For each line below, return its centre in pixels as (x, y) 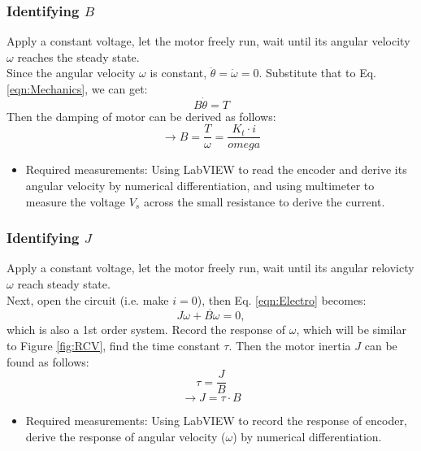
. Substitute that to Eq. (317, 73)
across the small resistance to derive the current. (264, 201)
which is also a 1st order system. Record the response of (146, 330)
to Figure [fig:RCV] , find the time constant (113, 346)
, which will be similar (351, 330)
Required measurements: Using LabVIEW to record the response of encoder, (216, 421)
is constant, (178, 73)
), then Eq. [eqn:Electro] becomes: (282, 299)
